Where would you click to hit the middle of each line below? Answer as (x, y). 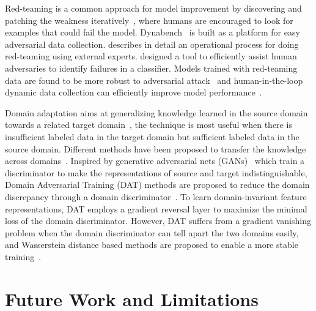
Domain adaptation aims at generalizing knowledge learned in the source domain (156, 112)
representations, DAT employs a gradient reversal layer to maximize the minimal (156, 208)
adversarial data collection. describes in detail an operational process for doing (152, 44)
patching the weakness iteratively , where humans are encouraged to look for (149, 20)
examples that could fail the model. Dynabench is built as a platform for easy (152, 32)
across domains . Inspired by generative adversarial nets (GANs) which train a (155, 161)
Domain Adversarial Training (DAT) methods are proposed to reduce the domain (157, 185)
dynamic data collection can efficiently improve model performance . (134, 92)
